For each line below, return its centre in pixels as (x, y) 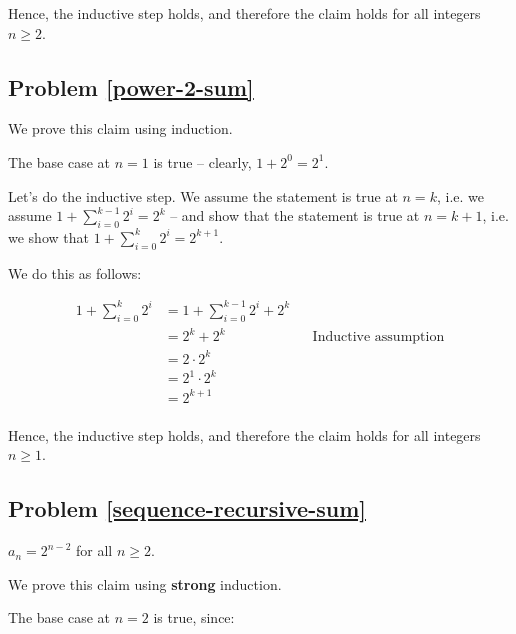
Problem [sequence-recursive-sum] (187, 508)
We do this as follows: (75, 272)
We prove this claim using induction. (120, 128)
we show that (48, 236)
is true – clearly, (202, 161)
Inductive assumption (378, 337)
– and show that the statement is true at (295, 215)
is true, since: (194, 617)
